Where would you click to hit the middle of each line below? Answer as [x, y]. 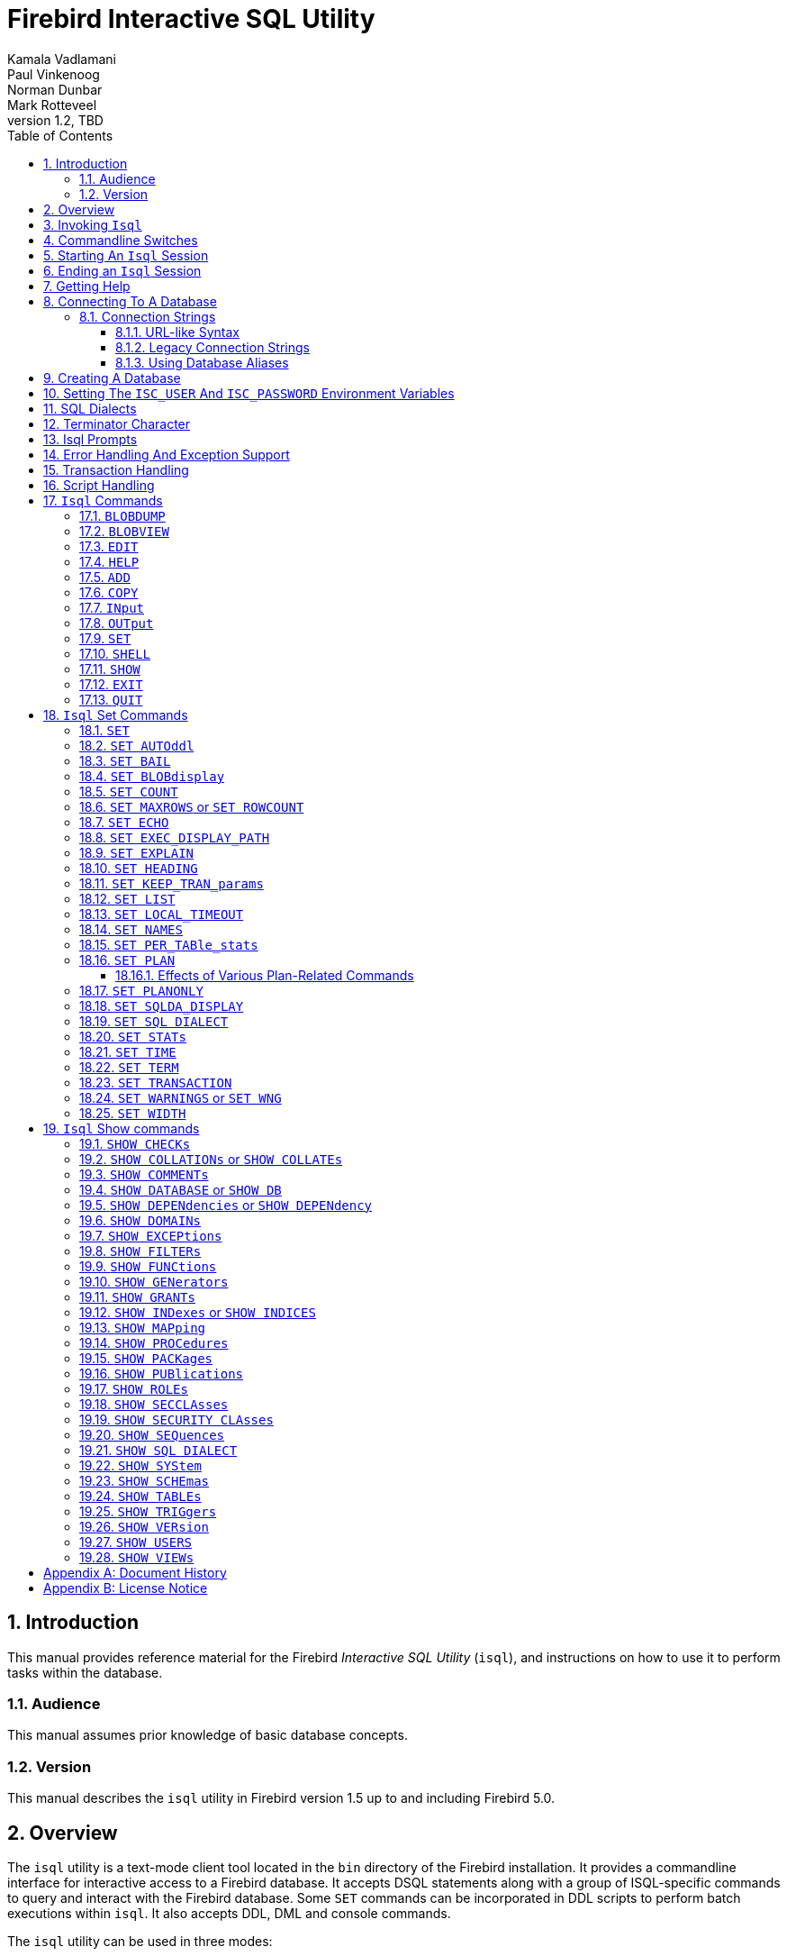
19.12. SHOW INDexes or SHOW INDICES [198, 1312]
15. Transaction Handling [116, 469]
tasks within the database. [85, 1672]
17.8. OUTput [117, 623]
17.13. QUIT [111, 699]
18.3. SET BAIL [125, 760]
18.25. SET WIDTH [133, 1113]
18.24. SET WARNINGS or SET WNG [181, 1097]
